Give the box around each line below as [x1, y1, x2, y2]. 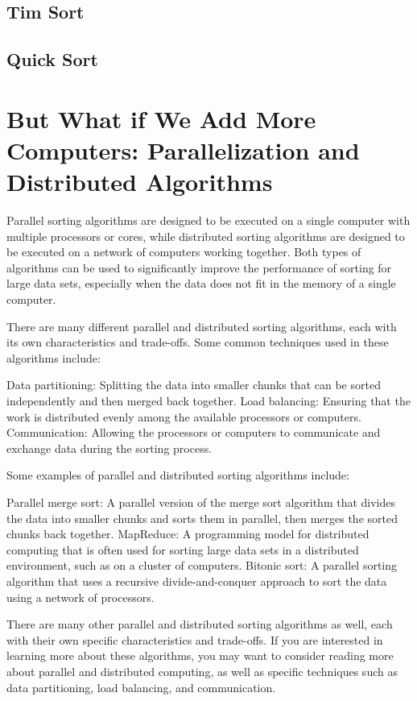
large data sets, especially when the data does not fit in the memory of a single [6, 275, 396, 292]
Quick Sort [6, 47, 98, 72]
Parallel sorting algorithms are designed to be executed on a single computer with [6, 212, 411, 229]
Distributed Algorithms [6, 165, 273, 198]
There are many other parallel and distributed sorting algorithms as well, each [6, 616, 393, 633]
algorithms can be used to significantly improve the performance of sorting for [6, 259, 392, 276]
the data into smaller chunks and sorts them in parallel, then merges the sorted [6, 509, 398, 526]
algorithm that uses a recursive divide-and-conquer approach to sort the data [6, 572, 387, 589]
